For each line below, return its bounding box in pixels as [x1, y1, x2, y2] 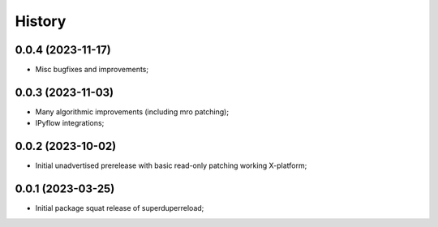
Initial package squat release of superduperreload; [35, 203, 204, 213]
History [15, 12, 67, 30]
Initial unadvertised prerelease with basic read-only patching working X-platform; [35, 161, 307, 170]
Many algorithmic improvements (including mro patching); [35, 106, 230, 117]
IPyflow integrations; [35, 118, 105, 128]
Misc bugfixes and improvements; [35, 65, 149, 75]
